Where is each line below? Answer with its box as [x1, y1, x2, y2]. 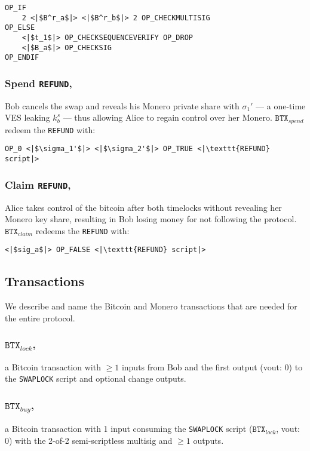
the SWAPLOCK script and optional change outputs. [5, 372, 186, 385]
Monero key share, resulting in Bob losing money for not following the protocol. [5, 213, 297, 225]
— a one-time [256, 99, 306, 112]
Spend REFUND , [5, 75, 72, 90]
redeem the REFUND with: [5, 123, 96, 136]
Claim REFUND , [5, 177, 71, 192]
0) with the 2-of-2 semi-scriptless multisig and [5, 434, 173, 446]
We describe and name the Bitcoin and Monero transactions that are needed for [5, 300, 297, 312]
